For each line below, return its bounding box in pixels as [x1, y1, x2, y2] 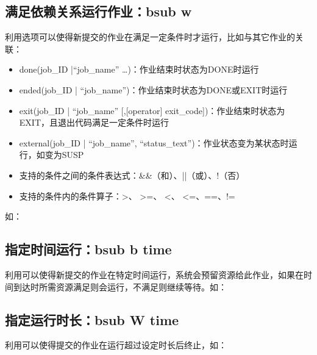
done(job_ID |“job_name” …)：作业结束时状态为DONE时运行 [19, 63, 259, 76]
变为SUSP [45, 148, 84, 161]
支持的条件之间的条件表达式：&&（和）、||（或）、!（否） [19, 168, 245, 181]
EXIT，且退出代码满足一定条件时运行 [19, 116, 169, 129]
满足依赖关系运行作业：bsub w [5, 2, 192, 21]
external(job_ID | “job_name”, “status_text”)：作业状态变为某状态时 [19, 136, 289, 149]
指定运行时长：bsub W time [5, 310, 179, 329]
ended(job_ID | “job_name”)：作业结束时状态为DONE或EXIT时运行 [19, 83, 288, 96]
